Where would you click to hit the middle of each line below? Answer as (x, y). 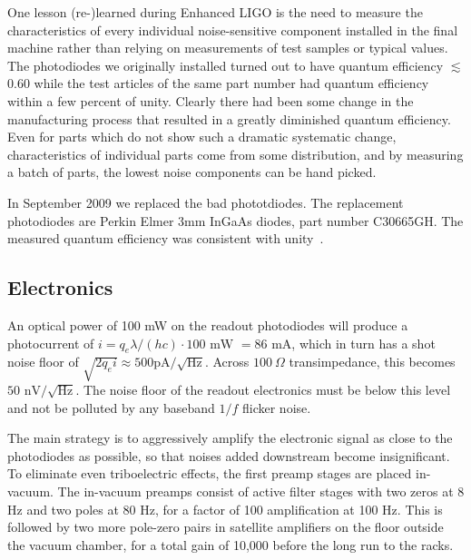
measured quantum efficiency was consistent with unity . (166, 238)
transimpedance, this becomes (372, 362)
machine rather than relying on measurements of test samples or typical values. (228, 48)
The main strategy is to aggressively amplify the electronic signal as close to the (230, 438)
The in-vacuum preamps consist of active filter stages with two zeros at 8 (261, 491)
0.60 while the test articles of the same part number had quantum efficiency (218, 83)
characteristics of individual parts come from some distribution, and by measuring (235, 154)
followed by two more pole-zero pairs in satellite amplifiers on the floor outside (226, 527)
